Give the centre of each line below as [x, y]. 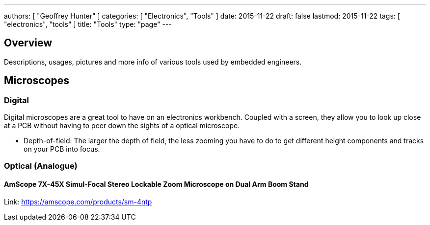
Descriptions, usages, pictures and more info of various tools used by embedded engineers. [153, 62]
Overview [28, 43]
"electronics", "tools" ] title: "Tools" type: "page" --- [88, 24]
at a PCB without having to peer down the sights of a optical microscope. [122, 126]
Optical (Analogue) [41, 166]
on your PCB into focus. [62, 149]
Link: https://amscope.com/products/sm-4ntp [78, 202]
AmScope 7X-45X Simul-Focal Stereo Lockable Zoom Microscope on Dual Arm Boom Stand [156, 184]
